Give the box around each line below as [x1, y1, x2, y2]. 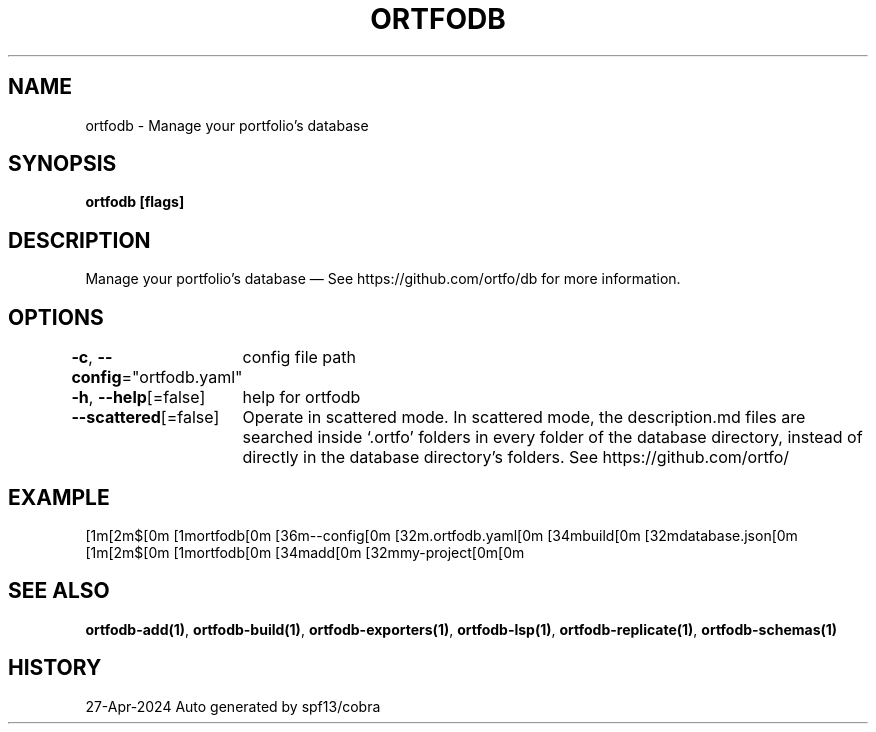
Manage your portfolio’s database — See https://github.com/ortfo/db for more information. [85, 270, 681, 288]
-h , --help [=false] [71, 387, 206, 408]
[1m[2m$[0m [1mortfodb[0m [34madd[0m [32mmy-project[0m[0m [85, 543, 525, 561]
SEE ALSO [8, 578, 110, 604]
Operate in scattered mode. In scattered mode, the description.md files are [242, 407, 806, 428]
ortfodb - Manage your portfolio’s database [85, 116, 369, 134]
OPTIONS [8, 304, 104, 330]
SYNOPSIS [8, 151, 117, 177]
